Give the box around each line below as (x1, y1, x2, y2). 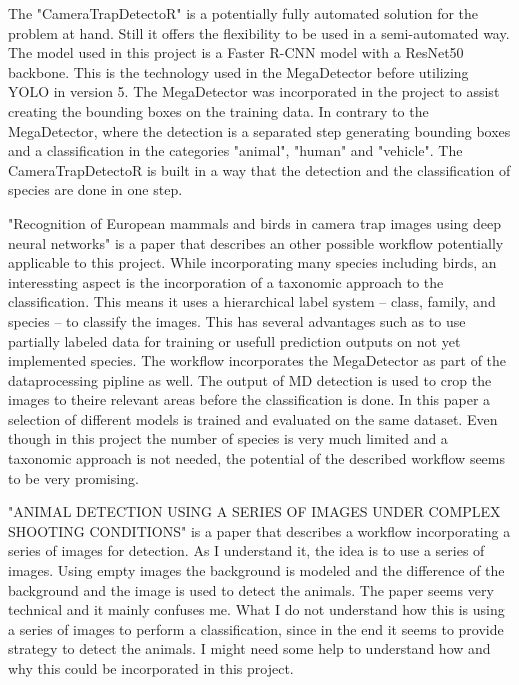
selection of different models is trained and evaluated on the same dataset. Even (8, 408, 498, 429)
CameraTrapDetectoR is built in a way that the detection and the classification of (8, 159, 511, 180)
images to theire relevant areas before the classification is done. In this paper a (8, 389, 491, 410)
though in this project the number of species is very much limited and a (8, 428, 448, 449)
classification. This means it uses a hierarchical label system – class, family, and (8, 291, 496, 312)
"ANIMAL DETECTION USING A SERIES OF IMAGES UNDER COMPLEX (8, 501, 501, 522)
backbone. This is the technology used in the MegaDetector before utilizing (8, 61, 469, 82)
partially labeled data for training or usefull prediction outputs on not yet (8, 330, 461, 351)
